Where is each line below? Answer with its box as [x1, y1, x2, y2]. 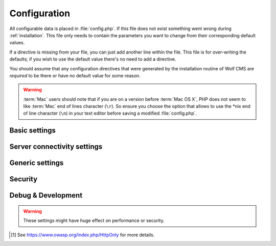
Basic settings [9, 126, 56, 135]
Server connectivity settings [9, 143, 103, 151]
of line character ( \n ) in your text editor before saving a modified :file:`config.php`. [23, 110, 197, 117]
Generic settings [9, 158, 64, 168]
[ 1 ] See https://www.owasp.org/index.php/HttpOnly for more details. [11, 232, 155, 238]
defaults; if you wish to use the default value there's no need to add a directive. [9, 56, 176, 62]
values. [9, 40, 25, 46]
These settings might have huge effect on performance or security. [23, 217, 165, 224]
